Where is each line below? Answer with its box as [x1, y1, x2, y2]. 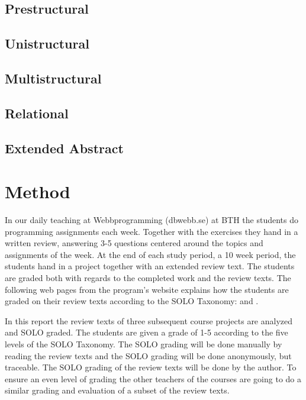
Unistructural [5, 34, 89, 53]
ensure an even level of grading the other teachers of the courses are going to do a [5, 372, 301, 385]
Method [5, 179, 70, 204]
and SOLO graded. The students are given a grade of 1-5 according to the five [5, 326, 288, 338]
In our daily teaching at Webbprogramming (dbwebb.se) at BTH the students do [5, 214, 299, 226]
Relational [5, 104, 69, 122]
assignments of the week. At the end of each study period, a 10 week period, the [5, 248, 296, 260]
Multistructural [5, 69, 102, 87]
